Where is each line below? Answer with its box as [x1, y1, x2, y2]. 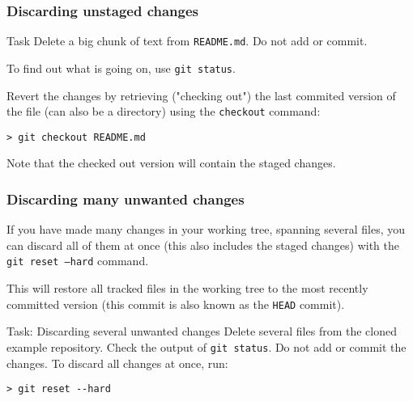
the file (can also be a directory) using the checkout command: [6, 103, 321, 120]
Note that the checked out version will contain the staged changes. [6, 154, 336, 171]
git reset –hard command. [6, 252, 149, 269]
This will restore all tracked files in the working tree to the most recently [6, 280, 368, 297]
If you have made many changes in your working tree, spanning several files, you [6, 221, 405, 238]
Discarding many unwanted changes [6, 188, 245, 209]
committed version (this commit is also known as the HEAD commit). [6, 295, 345, 312]
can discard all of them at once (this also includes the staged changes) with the [6, 236, 400, 253]
